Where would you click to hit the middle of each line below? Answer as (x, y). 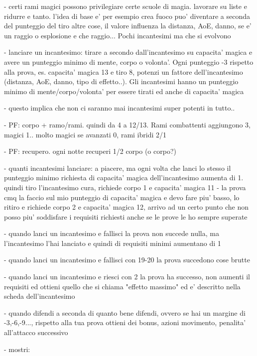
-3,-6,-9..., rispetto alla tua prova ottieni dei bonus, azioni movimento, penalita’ (125, 322)
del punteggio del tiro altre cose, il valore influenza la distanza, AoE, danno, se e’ (128, 26)
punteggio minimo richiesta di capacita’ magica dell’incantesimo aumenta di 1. (124, 178)
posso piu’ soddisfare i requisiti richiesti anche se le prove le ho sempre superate (126, 216)
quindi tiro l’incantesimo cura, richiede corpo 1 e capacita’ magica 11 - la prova (125, 187)
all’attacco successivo (36, 332)
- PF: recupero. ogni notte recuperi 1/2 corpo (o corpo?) (90, 151)
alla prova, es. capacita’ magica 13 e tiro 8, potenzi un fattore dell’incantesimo (124, 71)
